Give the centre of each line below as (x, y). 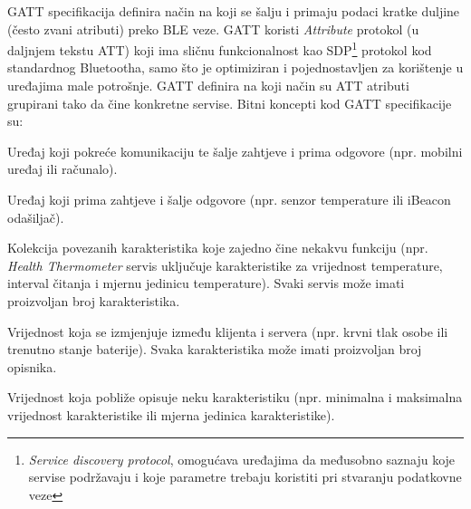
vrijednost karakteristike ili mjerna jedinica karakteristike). (171, 414)
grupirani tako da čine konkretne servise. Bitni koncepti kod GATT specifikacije (230, 103)
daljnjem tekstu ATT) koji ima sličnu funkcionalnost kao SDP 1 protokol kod (220, 48)
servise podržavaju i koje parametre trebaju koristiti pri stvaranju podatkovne (245, 477)
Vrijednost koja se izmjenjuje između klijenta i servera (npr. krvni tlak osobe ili (228, 331)
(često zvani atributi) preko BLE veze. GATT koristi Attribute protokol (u (213, 29)
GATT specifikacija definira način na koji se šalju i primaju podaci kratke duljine (234, 11)
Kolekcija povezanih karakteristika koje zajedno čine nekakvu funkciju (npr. (218, 248)
